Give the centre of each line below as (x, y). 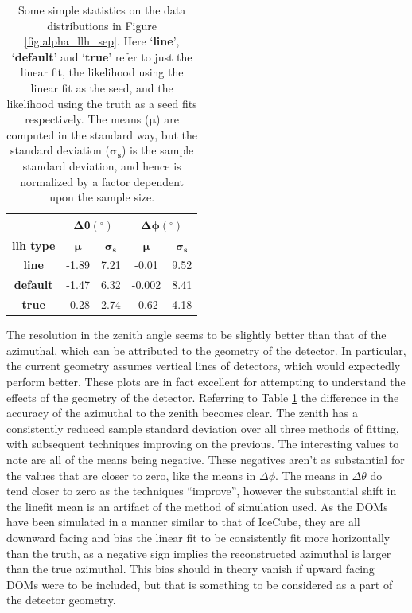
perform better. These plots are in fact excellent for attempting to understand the (206, 381)
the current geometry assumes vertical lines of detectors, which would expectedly (204, 366)
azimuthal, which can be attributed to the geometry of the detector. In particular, (206, 350)
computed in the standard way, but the (102, 134)
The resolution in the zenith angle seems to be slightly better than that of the (196, 335)
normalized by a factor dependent (102, 181)
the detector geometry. (61, 600)
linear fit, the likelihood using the (102, 72)
